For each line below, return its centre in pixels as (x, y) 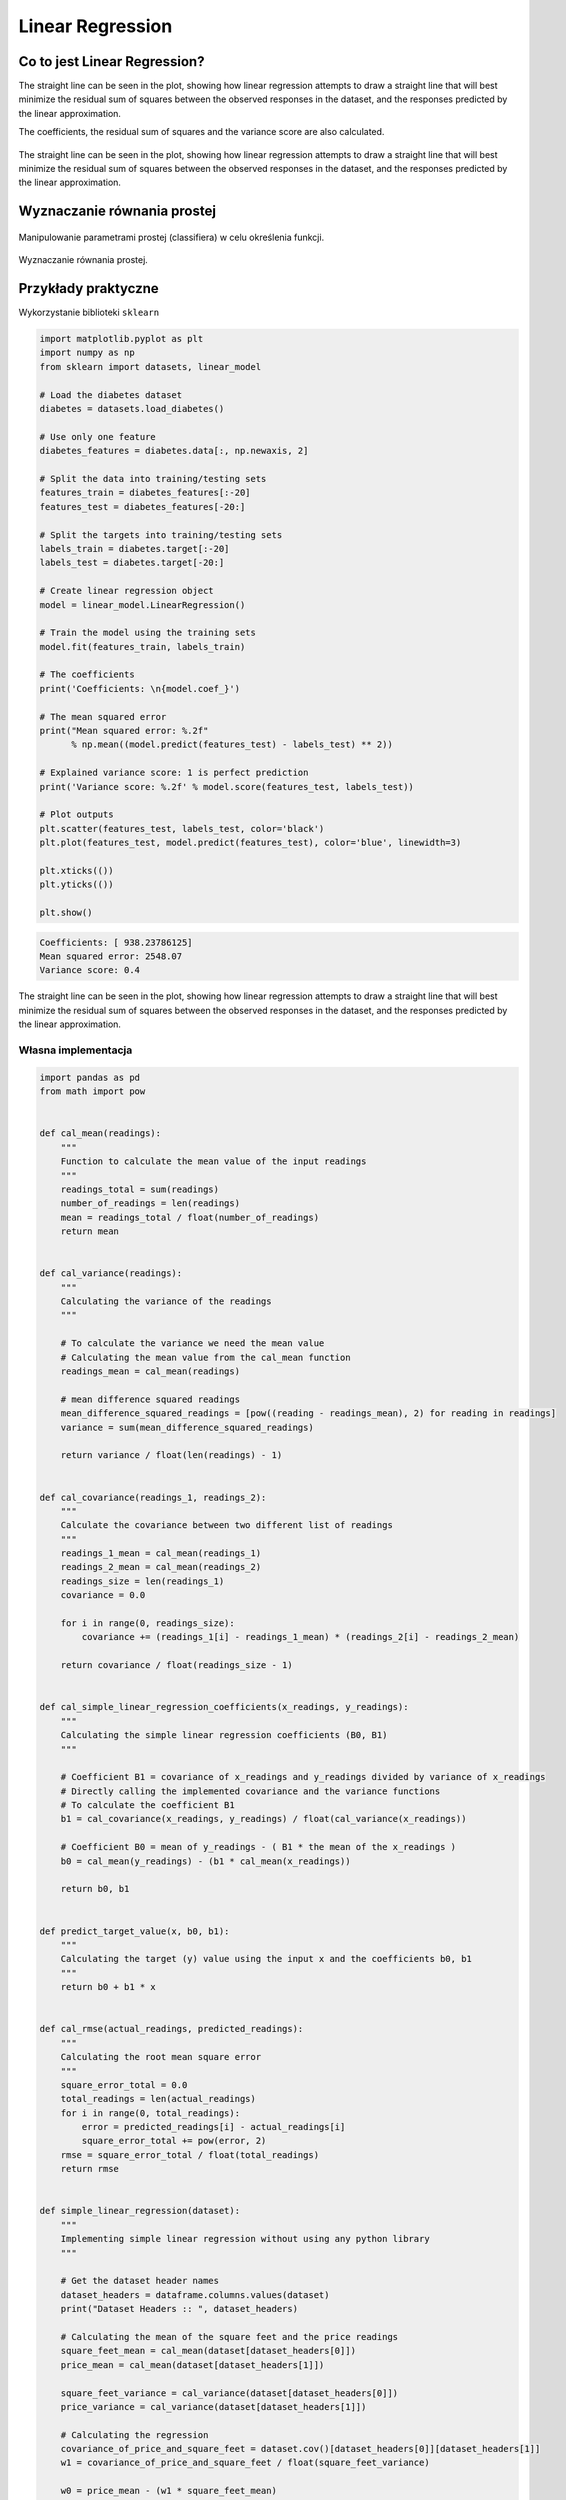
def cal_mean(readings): (100, 1133)
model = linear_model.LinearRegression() (142, 604)
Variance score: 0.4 (89, 970)
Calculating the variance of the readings (166, 1301)
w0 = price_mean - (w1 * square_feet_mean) (168, 2491)
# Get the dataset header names (140, 2281)
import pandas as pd (89, 1077)
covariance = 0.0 (103, 1595)
